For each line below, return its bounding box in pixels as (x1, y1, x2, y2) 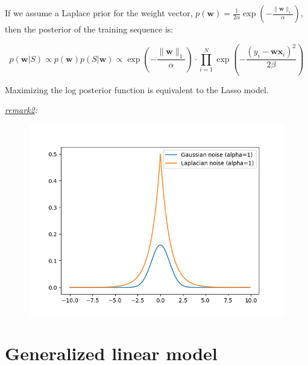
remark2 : (5, 103, 38, 116)
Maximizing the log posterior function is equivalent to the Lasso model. (5, 83, 269, 96)
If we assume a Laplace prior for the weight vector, (5, 7, 193, 19)
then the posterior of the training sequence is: (5, 23, 174, 35)
